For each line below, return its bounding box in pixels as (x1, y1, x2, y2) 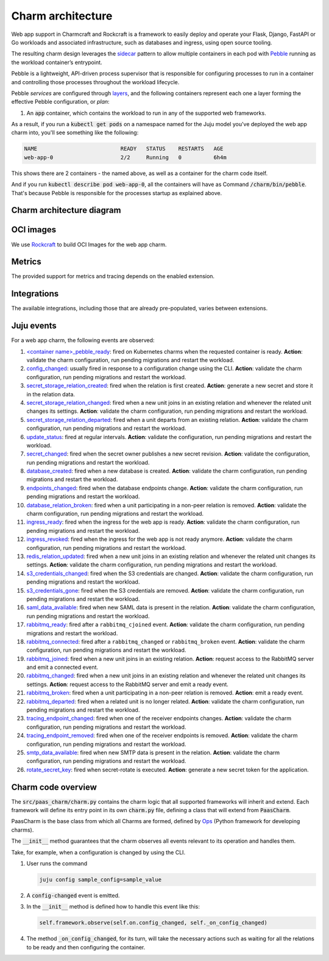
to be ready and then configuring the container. (26, 943, 146, 951)
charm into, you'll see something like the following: (11, 129, 139, 137)
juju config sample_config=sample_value (39, 876, 161, 883)
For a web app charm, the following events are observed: (11, 337, 155, 344)
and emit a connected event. (26, 663, 99, 671)
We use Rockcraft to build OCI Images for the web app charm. (11, 241, 167, 248)
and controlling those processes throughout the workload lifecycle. (11, 78, 180, 85)
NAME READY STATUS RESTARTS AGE (24, 145, 224, 152)
